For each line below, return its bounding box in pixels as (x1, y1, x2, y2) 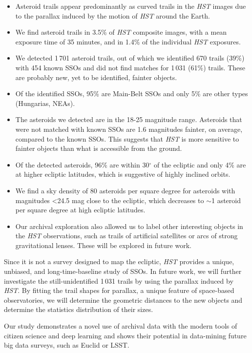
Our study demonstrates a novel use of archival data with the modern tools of (4, 321, 237, 331)
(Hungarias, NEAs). (15, 98, 75, 108)
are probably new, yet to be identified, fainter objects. (15, 72, 177, 82)
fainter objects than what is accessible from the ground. (15, 143, 182, 153)
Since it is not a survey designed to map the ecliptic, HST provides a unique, (4, 256, 234, 267)
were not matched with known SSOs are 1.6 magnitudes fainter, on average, (15, 124, 243, 134)
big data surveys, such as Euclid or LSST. (4, 340, 129, 350)
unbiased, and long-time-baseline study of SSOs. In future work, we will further (4, 266, 242, 276)
